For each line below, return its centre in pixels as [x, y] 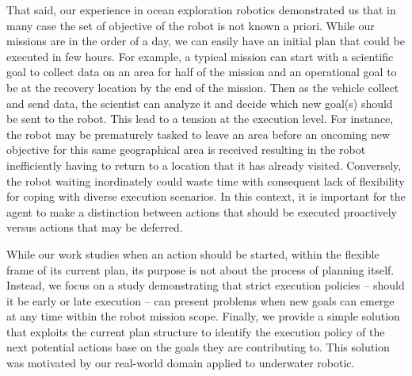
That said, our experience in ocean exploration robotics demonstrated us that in [201, 10]
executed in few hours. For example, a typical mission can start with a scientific [200, 56]
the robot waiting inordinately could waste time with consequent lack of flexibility [206, 180]
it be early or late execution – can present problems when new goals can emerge [200, 300]
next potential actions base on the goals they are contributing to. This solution [198, 347]
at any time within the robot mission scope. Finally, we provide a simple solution [203, 316]
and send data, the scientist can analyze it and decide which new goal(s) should [200, 103]
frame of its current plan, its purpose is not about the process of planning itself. [200, 269]
